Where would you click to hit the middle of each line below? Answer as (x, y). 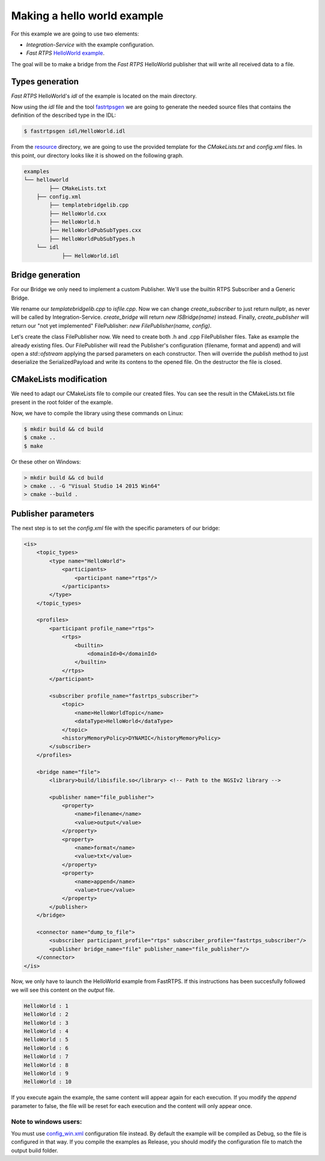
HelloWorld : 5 (46, 1040)
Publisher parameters (53, 513)
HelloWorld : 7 (46, 1057)
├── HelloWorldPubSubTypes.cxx (95, 230)
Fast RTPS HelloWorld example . (65, 53)
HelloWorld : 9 (46, 1073)
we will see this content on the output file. (63, 990)
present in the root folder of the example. (62, 402)
